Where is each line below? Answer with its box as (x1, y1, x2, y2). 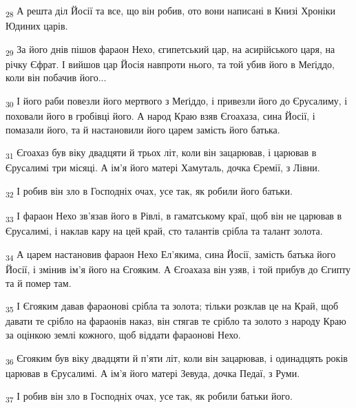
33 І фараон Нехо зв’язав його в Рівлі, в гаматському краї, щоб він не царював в (6, 208, 342, 224)
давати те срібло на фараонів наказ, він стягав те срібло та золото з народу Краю (6, 314, 346, 328)
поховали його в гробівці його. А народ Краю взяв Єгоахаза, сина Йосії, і (6, 109, 315, 123)
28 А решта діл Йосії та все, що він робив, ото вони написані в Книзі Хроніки (6, 3, 335, 19)
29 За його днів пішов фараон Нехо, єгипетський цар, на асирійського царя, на (6, 41, 335, 58)
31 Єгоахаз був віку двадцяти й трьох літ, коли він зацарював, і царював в (6, 145, 317, 162)
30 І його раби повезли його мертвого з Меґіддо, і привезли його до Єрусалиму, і (6, 94, 348, 109)
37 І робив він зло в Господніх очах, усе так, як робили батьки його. (6, 389, 293, 405)
